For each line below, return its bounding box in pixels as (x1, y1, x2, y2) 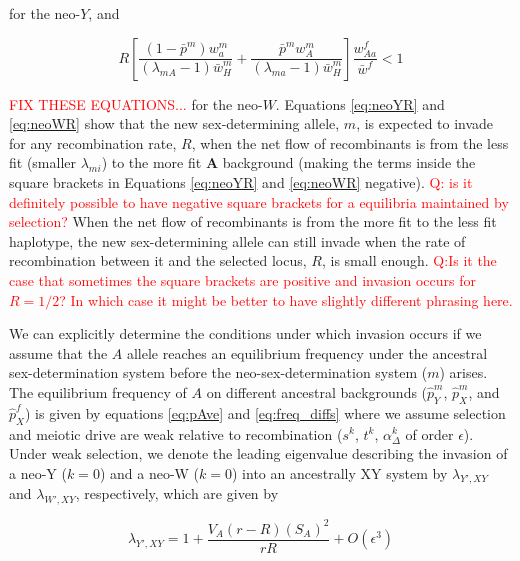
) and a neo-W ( (99, 462, 200, 483)
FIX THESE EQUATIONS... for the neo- (9, 93, 263, 114)
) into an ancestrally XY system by (232, 462, 448, 483)
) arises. (439, 362, 488, 383)
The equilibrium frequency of (9, 381, 187, 402)
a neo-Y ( (9, 462, 67, 483)
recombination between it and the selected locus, (9, 250, 307, 271)
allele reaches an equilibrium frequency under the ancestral (126, 342, 488, 363)
